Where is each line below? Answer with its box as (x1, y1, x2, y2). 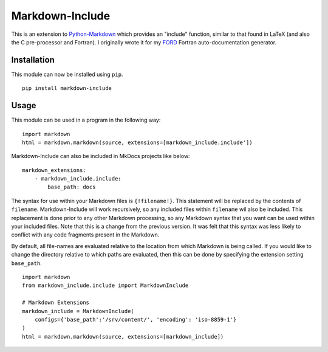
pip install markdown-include (22, 85, 112, 92)
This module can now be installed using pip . (11, 71, 123, 78)
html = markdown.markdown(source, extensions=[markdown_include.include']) (22, 139, 253, 146)
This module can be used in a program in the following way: (11, 116, 161, 124)
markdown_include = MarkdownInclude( (22, 308, 135, 314)
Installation (11, 55, 55, 65)
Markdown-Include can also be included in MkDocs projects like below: (11, 153, 191, 160)
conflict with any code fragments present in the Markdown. (11, 231, 160, 238)
